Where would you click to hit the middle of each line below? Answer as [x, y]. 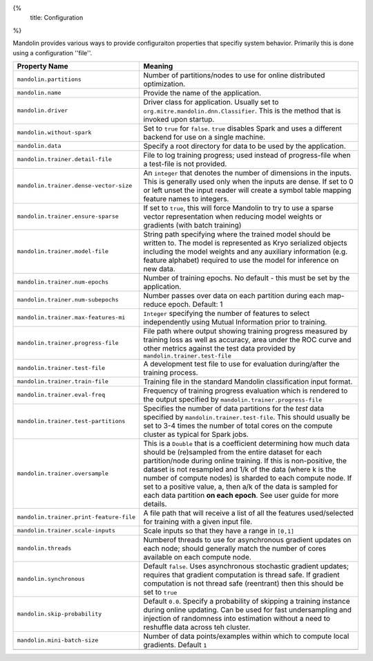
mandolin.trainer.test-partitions [71, 421]
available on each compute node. [197, 557]
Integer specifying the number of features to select [227, 313]
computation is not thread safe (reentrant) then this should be [243, 583]
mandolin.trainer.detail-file [64, 159]
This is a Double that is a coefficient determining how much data [247, 443]
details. [155, 503]
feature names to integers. [186, 198]
